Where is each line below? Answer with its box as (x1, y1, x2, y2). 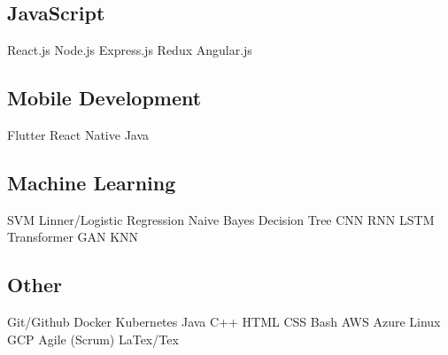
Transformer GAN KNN (7, 228, 139, 246)
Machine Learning (7, 168, 176, 196)
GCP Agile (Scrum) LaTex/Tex (7, 329, 179, 348)
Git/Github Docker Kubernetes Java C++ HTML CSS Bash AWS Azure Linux (7, 313, 441, 331)
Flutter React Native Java (7, 126, 150, 143)
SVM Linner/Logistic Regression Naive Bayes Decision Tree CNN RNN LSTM (7, 210, 435, 228)
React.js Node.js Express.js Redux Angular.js (7, 41, 252, 59)
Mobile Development (7, 84, 202, 112)
